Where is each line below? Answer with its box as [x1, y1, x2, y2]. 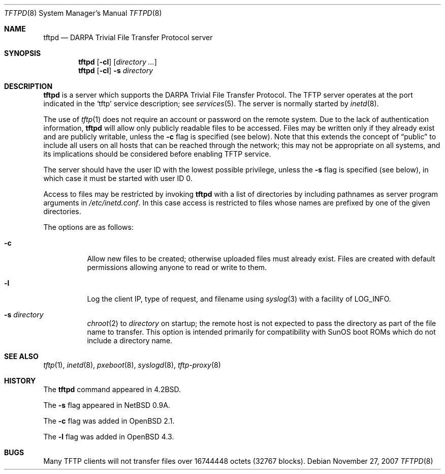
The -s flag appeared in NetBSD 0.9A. [43, 401, 170, 409]
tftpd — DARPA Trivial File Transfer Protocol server [43, 33, 213, 42]
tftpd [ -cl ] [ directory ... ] [78, 57, 157, 66]
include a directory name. [87, 336, 173, 345]
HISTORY [4, 376, 36, 385]
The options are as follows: [43, 223, 134, 231]
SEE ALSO [4, 352, 39, 361]
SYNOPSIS [4, 49, 41, 57]
